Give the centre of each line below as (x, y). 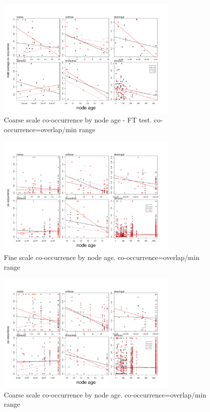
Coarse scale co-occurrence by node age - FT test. (78, 120)
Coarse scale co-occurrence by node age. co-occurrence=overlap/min (105, 394)
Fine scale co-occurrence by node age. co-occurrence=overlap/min (102, 257)
